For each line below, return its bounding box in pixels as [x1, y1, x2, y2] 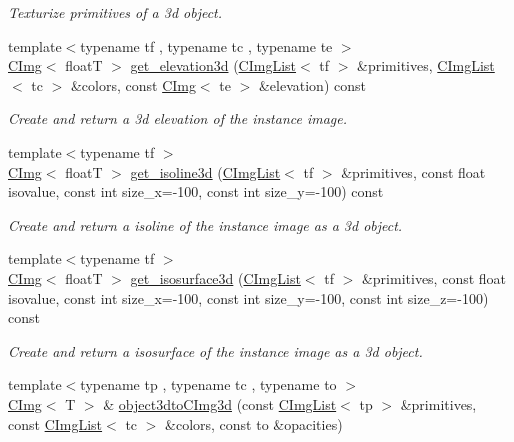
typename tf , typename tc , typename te [80, 35, 333, 56]
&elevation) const [258, 74, 366, 95]
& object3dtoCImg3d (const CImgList [103, 393, 337, 414]
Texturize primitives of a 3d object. [8, 2, 223, 22]
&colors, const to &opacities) [165, 413, 343, 434]
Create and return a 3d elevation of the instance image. [8, 108, 348, 129]
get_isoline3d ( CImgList [130, 161, 281, 182]
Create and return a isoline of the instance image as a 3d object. [8, 214, 403, 235]
